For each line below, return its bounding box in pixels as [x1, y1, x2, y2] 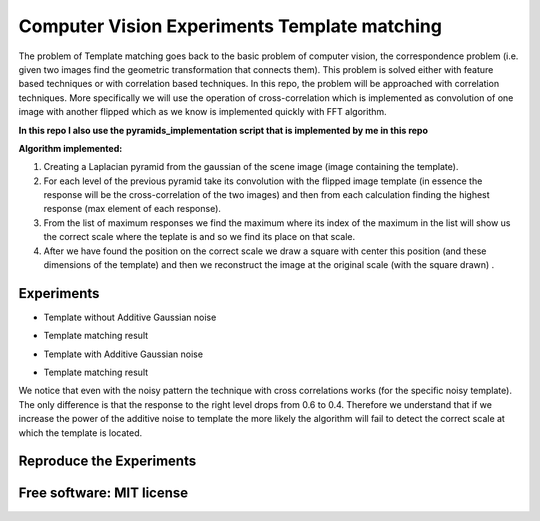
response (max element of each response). [43, 203, 222, 215]
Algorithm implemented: [18, 142, 123, 154]
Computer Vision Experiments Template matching [18, 15, 442, 37]
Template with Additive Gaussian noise [43, 348, 204, 360]
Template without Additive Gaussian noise [43, 311, 217, 323]
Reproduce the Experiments [18, 453, 197, 470]
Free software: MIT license [18, 485, 189, 502]
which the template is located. [18, 426, 143, 439]
